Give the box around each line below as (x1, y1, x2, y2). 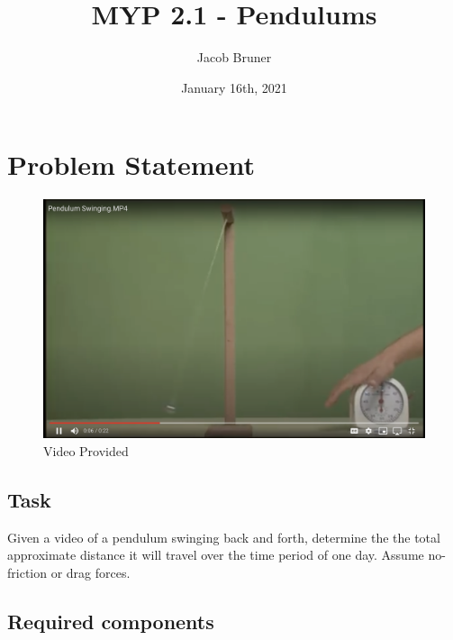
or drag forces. (50, 562, 131, 581)
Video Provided (43, 441, 129, 460)
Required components (7, 607, 214, 635)
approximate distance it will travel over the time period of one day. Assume (7, 545, 424, 564)
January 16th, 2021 (181, 78, 287, 96)
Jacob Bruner (196, 48, 272, 67)
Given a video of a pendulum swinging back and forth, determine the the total (7, 527, 440, 546)
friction (7, 562, 48, 581)
